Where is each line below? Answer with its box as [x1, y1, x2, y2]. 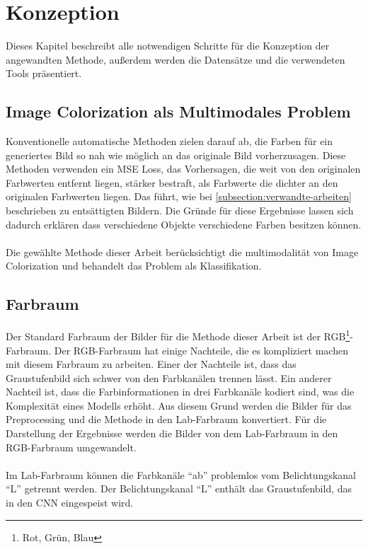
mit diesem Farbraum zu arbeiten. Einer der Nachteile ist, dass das [6, 357, 297, 371]
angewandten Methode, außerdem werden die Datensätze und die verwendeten [6, 52, 345, 67]
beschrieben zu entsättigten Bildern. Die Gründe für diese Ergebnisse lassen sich [6, 203, 354, 218]
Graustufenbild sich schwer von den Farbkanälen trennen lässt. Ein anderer [6, 370, 332, 385]
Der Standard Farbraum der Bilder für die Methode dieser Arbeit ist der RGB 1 [6, 327, 350, 343]
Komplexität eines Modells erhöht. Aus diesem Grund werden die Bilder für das [6, 398, 352, 412]
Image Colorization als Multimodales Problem [6, 100, 351, 122]
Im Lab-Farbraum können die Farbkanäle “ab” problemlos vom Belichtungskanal [6, 467, 357, 482]
